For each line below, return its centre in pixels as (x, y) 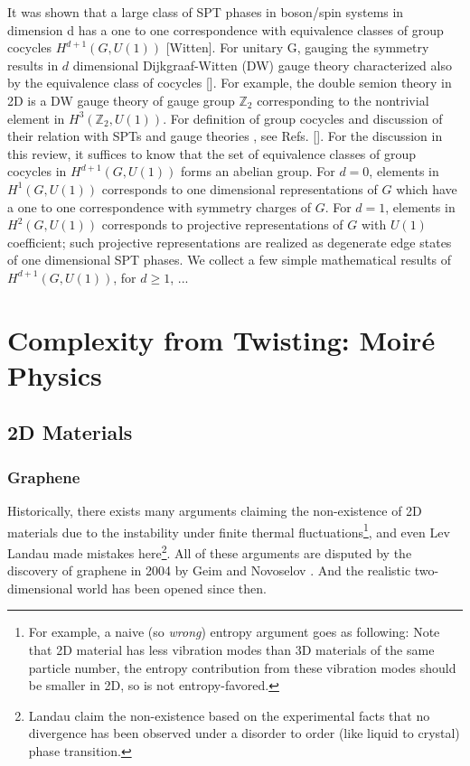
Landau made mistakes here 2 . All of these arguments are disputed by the (210, 551)
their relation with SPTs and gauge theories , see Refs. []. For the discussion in (225, 136)
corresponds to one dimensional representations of (240, 188)
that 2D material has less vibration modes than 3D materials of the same (231, 649)
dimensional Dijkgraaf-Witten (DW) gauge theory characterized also (262, 65)
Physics (55, 374)
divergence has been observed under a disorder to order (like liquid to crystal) (244, 733)
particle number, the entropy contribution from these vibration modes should (242, 667)
